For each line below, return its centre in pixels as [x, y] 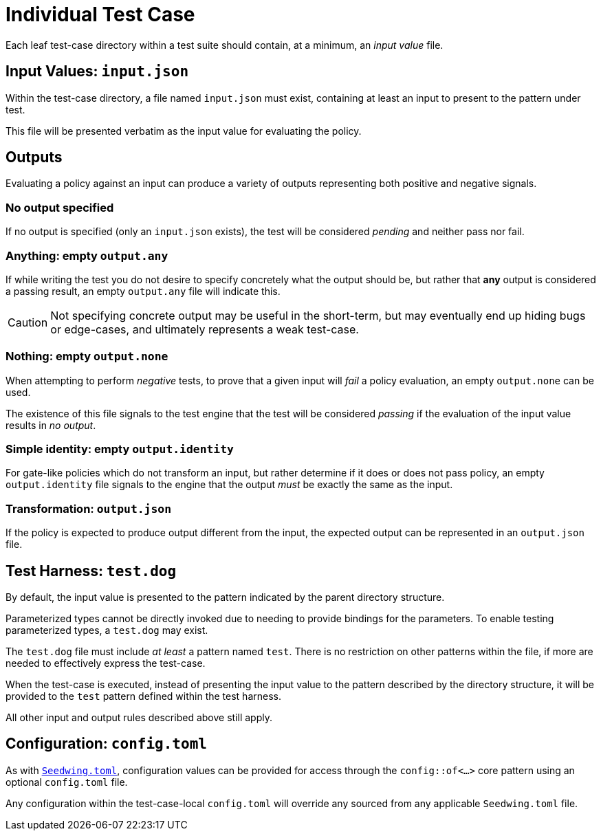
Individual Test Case [100, 14]
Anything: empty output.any [87, 255]
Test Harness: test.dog [91, 571]
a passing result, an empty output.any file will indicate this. [143, 291]
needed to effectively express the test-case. [106, 663]
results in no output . [51, 425]
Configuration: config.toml [106, 744]
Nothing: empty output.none [87, 356]
